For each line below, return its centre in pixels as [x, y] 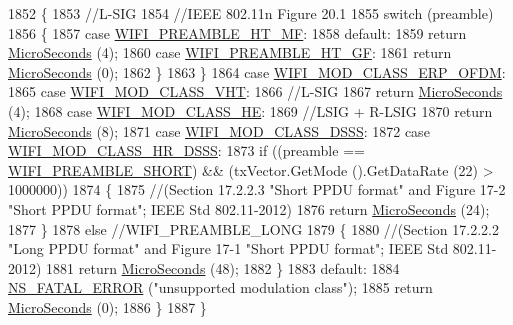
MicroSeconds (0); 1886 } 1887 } [107, 306]
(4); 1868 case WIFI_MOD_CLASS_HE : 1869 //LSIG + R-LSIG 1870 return [250, 110]
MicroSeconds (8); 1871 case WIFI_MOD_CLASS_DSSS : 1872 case [219, 130]
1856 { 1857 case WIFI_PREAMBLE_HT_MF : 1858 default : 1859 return [237, 32]
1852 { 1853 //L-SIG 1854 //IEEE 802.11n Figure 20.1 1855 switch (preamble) [251, 13]
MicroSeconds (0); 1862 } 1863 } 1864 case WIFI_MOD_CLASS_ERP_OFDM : [257, 71]
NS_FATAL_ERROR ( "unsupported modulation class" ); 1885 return [220, 287]
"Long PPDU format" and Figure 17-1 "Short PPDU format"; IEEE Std [228, 248]
